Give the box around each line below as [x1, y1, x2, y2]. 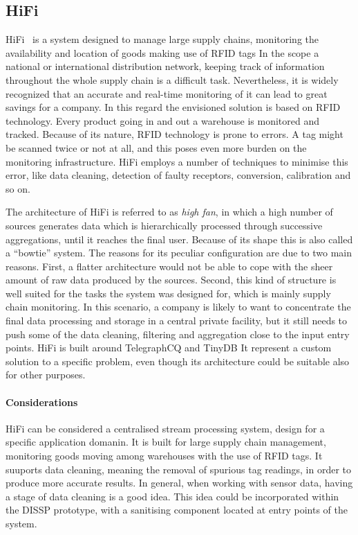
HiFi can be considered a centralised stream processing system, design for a [6, 421, 325, 435]
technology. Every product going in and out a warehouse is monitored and [6, 113, 319, 128]
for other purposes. [6, 367, 86, 382]
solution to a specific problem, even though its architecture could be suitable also [6, 353, 350, 368]
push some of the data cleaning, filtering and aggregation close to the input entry [6, 326, 350, 341]
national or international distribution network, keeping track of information [6, 59, 325, 73]
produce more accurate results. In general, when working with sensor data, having [6, 475, 353, 490]
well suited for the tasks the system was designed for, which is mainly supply [6, 286, 331, 300]
